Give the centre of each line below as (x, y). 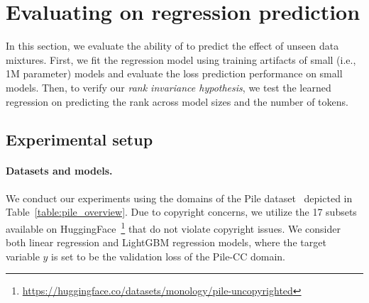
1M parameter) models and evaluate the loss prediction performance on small (174, 73)
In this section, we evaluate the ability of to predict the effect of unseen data (172, 46)
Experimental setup (79, 139)
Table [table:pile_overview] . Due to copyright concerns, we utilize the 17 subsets (181, 212)
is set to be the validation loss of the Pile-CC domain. (168, 256)
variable (23, 256)
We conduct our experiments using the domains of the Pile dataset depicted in (179, 198)
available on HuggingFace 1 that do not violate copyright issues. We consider (173, 227)
